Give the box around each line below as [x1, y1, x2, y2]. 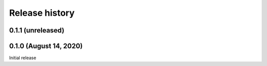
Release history [9, 7, 75, 18]
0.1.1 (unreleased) [9, 26, 64, 34]
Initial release [9, 55, 37, 61]
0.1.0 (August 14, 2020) [9, 42, 83, 50]
